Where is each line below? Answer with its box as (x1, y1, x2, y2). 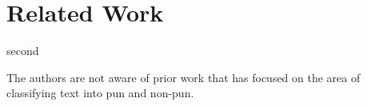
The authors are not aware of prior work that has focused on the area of (6, 69, 361, 85)
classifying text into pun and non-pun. (6, 84, 194, 101)
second (6, 42, 39, 59)
